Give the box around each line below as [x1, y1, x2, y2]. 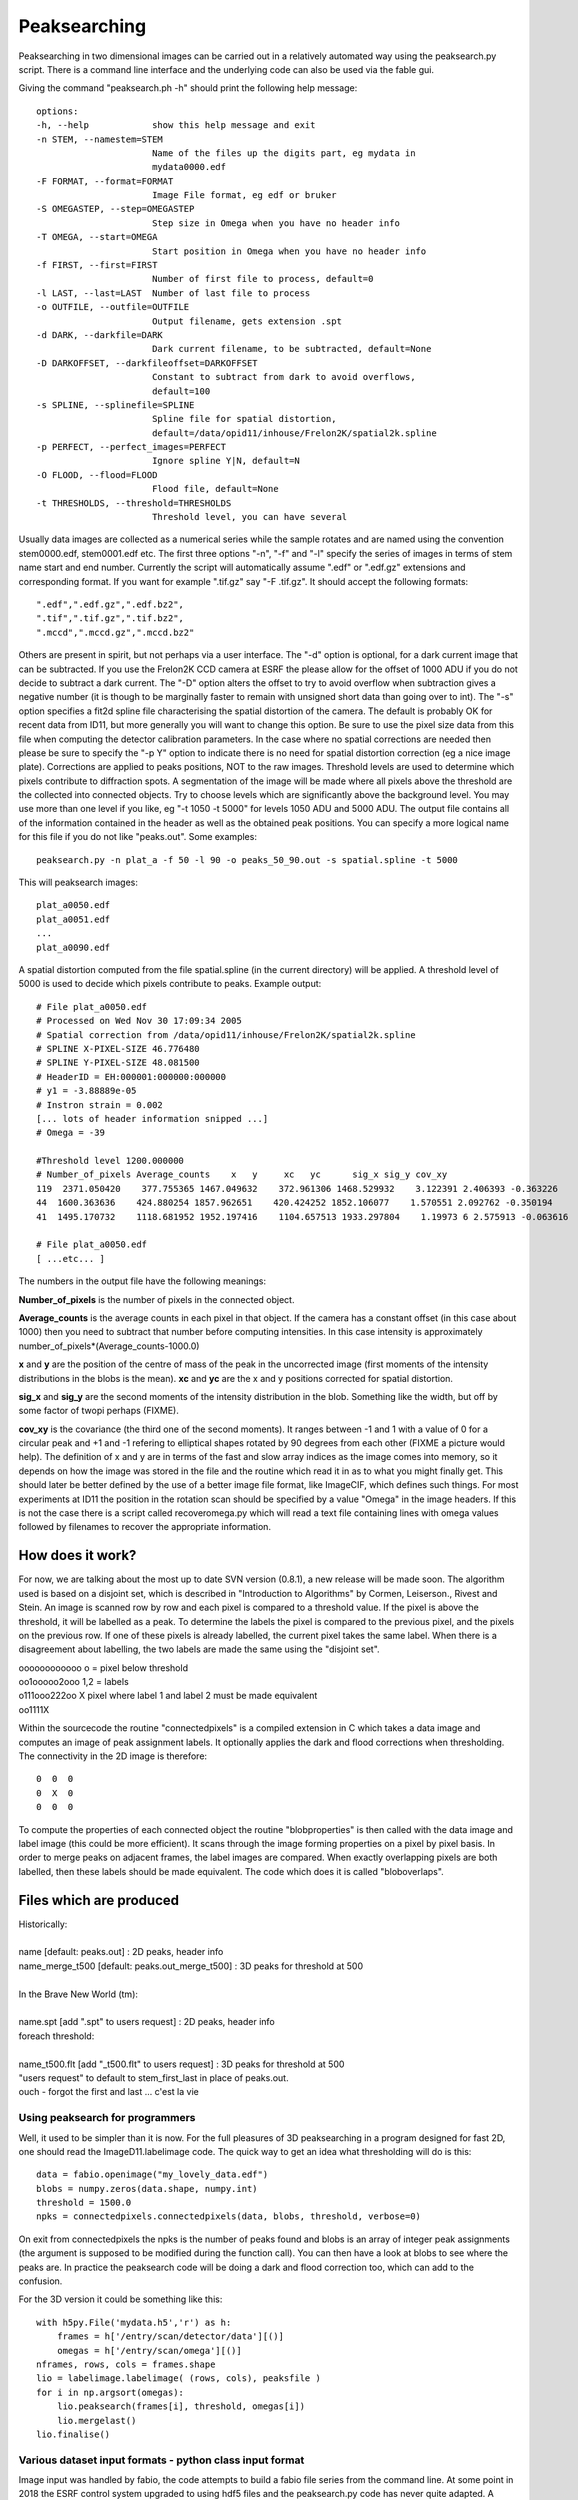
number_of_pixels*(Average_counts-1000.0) [18, 1340, 200, 1352]
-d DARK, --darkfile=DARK [36, 329, 164, 340]
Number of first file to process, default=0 [151, 273, 374, 285]
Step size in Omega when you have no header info [151, 217, 400, 229]
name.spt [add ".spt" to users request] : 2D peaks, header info [18, 2016, 275, 2028]
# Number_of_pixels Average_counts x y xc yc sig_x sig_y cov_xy [36, 1169, 448, 1180]
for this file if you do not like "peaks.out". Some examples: [18, 831, 257, 843]
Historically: [18, 1918, 68, 1930]
